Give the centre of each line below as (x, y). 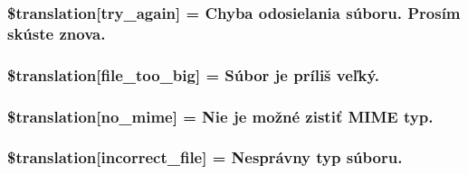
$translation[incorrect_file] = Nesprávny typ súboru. (205, 157)
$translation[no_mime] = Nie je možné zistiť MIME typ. (220, 116)
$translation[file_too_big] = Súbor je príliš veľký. (194, 74)
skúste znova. (57, 33)
